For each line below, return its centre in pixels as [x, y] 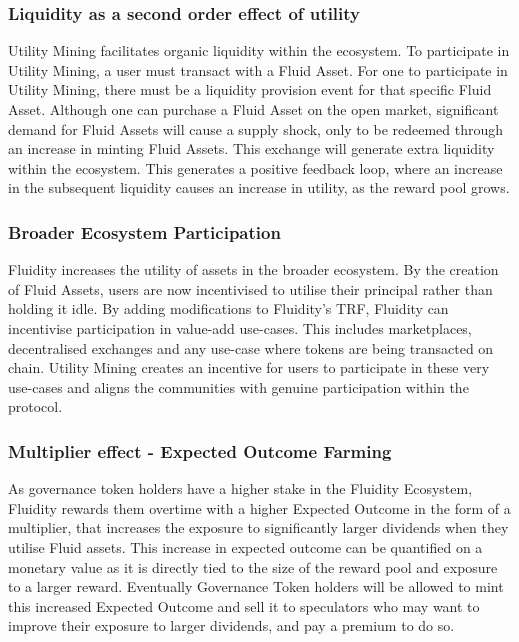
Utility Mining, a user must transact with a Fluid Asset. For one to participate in [258, 69]
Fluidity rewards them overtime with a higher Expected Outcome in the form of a [259, 507]
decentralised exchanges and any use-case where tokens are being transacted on [251, 347]
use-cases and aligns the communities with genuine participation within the [238, 386]
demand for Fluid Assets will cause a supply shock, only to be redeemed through [256, 128]
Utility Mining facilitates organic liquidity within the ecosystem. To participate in [259, 50]
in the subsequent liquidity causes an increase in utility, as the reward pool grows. [259, 187]
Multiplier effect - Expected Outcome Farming [200, 450]
